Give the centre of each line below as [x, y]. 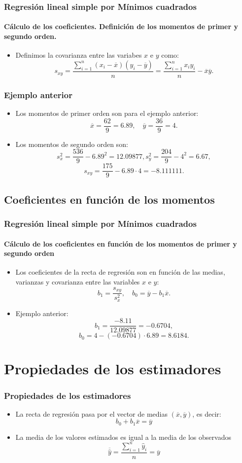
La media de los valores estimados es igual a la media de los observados [123, 437]
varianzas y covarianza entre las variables [78, 282]
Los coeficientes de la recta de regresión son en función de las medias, [120, 272]
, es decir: [207, 413]
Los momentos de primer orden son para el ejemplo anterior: [107, 113]
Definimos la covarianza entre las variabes [79, 55]
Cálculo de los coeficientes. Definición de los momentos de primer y [121, 26]
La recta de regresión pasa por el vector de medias [91, 413]
